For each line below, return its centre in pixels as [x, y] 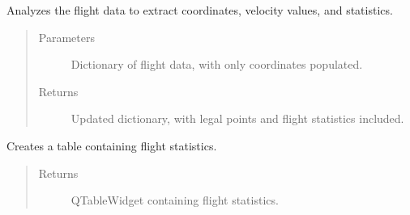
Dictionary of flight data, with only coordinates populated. [217, 64]
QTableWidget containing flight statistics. [175, 200]
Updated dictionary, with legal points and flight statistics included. [237, 118]
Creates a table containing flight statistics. [112, 145]
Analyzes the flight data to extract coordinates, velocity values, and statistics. [200, 10]
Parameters [66, 37]
